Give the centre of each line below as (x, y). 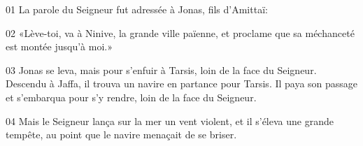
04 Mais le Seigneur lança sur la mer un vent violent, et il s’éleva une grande (170, 121)
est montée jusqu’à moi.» (59, 46)
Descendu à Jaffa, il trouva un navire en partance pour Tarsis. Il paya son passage (182, 83)
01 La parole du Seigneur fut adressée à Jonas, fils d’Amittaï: (137, 9)
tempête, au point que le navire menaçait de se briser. (121, 134)
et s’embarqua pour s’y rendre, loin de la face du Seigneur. (131, 97)
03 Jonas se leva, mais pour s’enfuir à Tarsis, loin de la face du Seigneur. (161, 70)
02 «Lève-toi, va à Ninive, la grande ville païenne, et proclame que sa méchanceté (180, 32)
